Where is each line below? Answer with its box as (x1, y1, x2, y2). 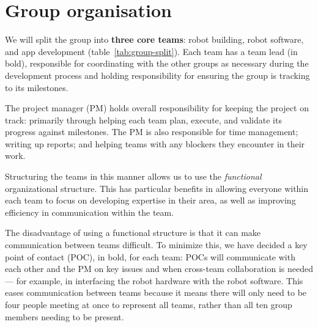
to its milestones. (5, 81, 68, 94)
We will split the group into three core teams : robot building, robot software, (5, 33, 304, 46)
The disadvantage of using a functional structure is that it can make (5, 226, 261, 239)
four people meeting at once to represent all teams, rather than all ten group (5, 298, 292, 310)
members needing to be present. (5, 310, 124, 323)
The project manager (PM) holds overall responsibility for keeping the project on (5, 101, 309, 114)
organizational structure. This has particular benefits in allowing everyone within (5, 182, 309, 194)
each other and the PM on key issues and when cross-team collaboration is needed (5, 262, 313, 275)
